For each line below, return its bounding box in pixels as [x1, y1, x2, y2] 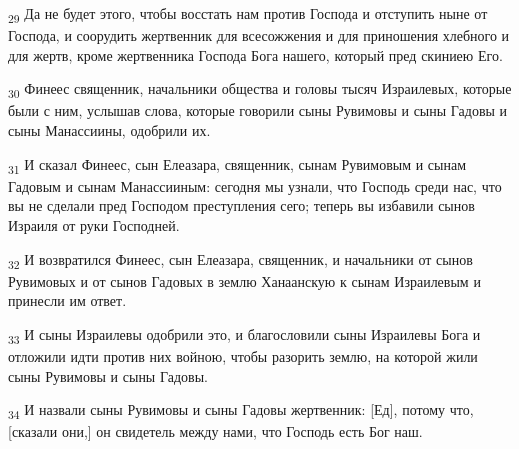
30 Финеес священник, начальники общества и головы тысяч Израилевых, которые [8, 78, 512, 102]
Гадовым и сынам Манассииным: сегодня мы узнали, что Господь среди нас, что [8, 175, 502, 196]
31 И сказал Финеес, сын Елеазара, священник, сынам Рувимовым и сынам [8, 153, 467, 177]
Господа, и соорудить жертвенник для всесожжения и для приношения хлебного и [8, 25, 510, 46]
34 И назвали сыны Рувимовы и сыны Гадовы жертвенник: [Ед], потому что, [8, 399, 474, 422]
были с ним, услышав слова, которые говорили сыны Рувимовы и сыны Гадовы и [8, 100, 508, 121]
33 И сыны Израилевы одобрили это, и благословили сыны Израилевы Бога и [8, 323, 481, 347]
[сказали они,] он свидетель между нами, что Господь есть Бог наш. [8, 421, 423, 442]
